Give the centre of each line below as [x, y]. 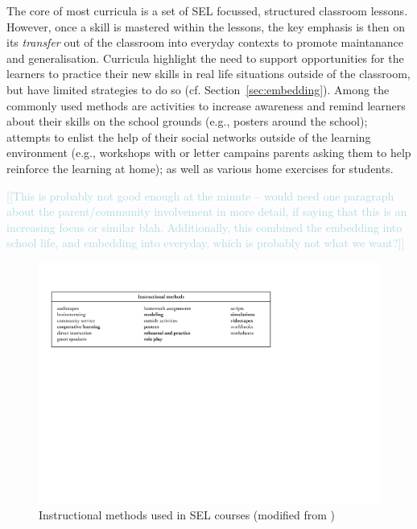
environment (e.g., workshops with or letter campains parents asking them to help [209, 153]
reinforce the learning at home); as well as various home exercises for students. [200, 168]
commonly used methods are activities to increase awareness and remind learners [206, 105]
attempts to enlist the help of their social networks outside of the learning [189, 136]
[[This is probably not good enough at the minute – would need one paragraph [200, 195]
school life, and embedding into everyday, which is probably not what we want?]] [206, 243]
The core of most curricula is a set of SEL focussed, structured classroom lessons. [207, 10]
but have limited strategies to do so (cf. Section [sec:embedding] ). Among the [198, 89]
